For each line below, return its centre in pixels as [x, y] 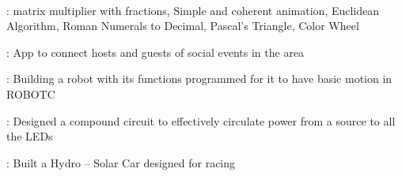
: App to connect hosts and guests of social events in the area [155, 52]
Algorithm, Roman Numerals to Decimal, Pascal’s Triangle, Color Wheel [183, 26]
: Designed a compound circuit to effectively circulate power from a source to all [201, 120]
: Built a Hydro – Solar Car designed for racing [121, 162]
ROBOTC [31, 94]
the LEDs [30, 136]
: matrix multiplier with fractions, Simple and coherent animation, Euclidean [193, 10]
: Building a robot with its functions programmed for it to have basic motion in [199, 79]
